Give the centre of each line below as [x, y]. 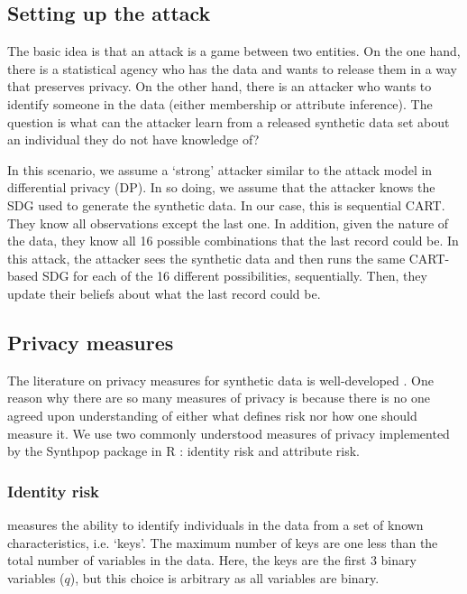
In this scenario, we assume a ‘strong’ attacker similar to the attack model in [220, 169]
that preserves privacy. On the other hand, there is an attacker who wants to [220, 86]
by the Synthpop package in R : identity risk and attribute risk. [183, 451]
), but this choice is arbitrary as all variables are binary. [224, 577]
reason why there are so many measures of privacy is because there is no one [219, 398]
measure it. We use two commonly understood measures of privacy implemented [229, 433]
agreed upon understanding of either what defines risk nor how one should [212, 415]
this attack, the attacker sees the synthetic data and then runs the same [206, 258]
